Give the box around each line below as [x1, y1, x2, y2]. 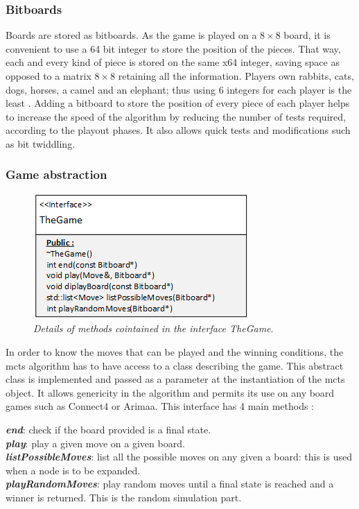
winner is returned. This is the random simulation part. [6, 490, 242, 504]
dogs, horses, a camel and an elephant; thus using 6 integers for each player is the [6, 82, 352, 96]
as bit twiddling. [6, 136, 76, 150]
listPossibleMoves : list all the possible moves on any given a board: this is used [6, 449, 352, 464]
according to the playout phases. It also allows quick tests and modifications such [6, 123, 351, 137]
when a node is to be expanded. [6, 463, 141, 477]
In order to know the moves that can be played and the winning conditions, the [6, 344, 344, 359]
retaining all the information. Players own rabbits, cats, [118, 69, 354, 83]
